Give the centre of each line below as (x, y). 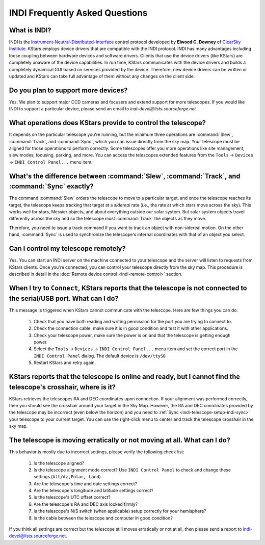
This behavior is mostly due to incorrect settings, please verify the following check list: (97, 452)
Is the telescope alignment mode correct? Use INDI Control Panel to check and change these (132, 470)
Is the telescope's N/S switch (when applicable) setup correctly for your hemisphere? (120, 511)
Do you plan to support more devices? (68, 90)
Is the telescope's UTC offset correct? (72, 497)
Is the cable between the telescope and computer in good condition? (103, 518)
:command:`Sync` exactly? (52, 186)
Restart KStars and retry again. (65, 363)
